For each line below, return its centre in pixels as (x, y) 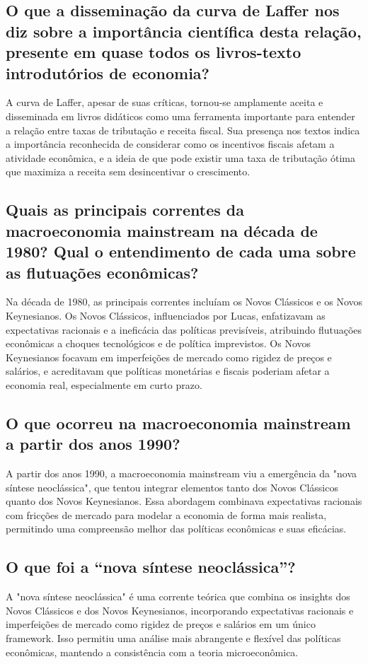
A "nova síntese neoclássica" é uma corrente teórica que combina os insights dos (178, 596)
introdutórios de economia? (108, 72)
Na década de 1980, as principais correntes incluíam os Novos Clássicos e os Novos (184, 302)
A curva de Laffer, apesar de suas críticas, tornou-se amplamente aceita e (165, 102)
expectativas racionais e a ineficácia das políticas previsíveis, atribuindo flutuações (184, 329)
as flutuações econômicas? (102, 272)
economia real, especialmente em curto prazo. (104, 384)
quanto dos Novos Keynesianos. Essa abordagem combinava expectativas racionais (184, 501)
